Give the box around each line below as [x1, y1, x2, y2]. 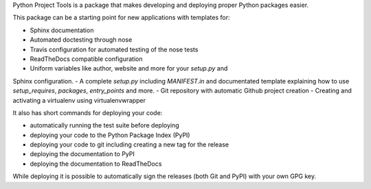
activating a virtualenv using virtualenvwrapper [12, 96, 146, 104]
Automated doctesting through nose [30, 36, 133, 44]
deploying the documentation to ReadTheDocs [30, 160, 162, 168]
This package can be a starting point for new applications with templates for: [12, 14, 230, 22]
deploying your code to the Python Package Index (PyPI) [30, 131, 190, 139]
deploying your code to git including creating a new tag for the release [30, 140, 229, 149]
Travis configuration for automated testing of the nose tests [30, 45, 199, 53]
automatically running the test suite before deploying [30, 121, 180, 129]
